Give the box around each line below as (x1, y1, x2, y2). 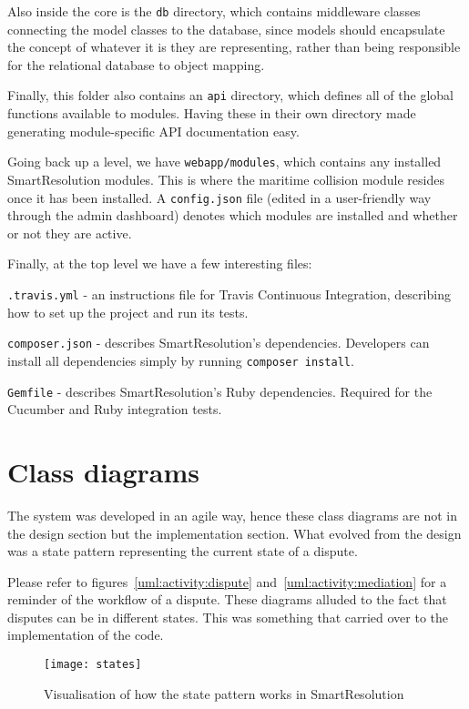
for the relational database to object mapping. (7, 55, 265, 74)
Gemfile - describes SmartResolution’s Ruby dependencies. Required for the (7, 381, 433, 400)
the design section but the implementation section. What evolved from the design (7, 523, 462, 542)
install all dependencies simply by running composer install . (7, 350, 354, 370)
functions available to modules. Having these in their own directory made (7, 104, 416, 123)
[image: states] (44, 658, 142, 672)
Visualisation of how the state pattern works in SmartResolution (44, 684, 404, 703)
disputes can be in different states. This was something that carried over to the (7, 607, 449, 626)
